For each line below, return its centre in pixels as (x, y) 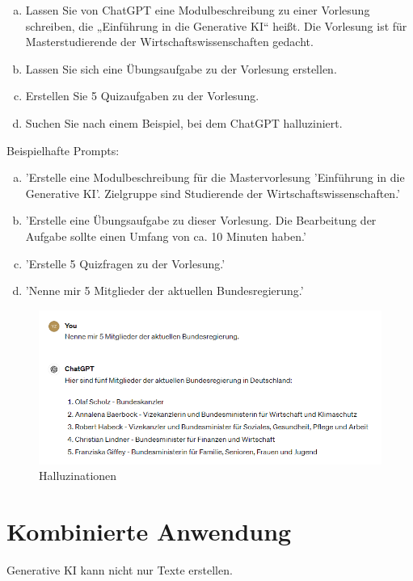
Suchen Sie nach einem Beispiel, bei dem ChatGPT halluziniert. (184, 122)
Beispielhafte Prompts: (63, 150)
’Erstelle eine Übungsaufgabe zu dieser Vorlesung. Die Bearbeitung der (201, 220)
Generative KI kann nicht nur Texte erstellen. (120, 569)
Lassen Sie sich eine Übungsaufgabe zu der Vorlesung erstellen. (181, 68)
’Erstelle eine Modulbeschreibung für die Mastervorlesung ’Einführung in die (215, 177)
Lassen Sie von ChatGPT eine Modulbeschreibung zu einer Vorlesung (198, 10)
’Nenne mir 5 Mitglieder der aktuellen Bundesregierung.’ (164, 290)
